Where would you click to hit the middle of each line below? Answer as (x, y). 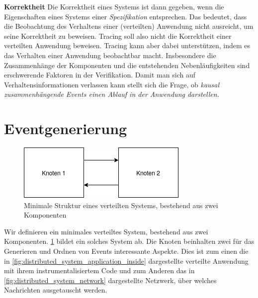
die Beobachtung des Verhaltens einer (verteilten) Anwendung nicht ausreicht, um (129, 26)
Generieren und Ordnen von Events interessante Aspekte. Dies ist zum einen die (126, 251)
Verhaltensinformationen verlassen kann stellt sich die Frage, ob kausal (112, 84)
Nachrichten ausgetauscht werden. (56, 290)
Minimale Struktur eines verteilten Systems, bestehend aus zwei (121, 205)
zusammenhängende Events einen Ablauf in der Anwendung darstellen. (112, 94)
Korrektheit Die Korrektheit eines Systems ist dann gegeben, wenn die (114, 6)
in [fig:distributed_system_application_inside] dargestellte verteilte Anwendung (126, 261)
